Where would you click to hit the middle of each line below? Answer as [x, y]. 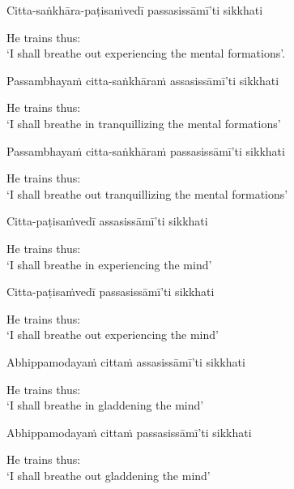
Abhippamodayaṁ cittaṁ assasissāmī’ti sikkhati [126, 361]
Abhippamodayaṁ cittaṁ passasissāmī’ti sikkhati [129, 432]
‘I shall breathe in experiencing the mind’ [109, 264]
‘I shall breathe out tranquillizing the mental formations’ [147, 193]
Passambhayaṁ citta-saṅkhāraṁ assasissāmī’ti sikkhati [143, 80]
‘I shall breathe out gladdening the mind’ [109, 475]
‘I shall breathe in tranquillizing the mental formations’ [144, 123]
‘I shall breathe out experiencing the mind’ [113, 335]
